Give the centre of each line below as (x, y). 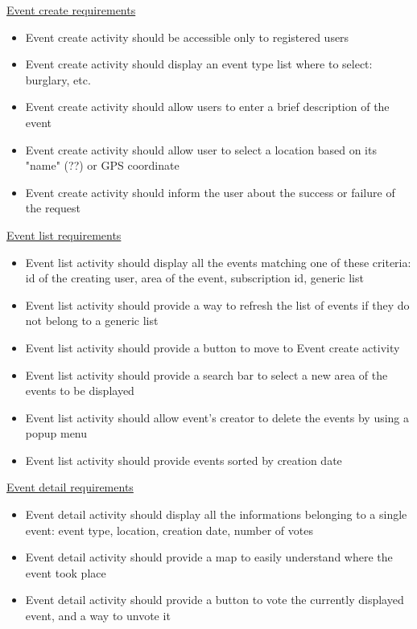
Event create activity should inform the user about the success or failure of (210, 192)
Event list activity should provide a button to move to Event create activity (213, 347)
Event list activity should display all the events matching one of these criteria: (218, 262)
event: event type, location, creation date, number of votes (169, 530)
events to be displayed (80, 391)
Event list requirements (64, 234)
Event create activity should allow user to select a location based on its (201, 149)
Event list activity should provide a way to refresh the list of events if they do (217, 304)
